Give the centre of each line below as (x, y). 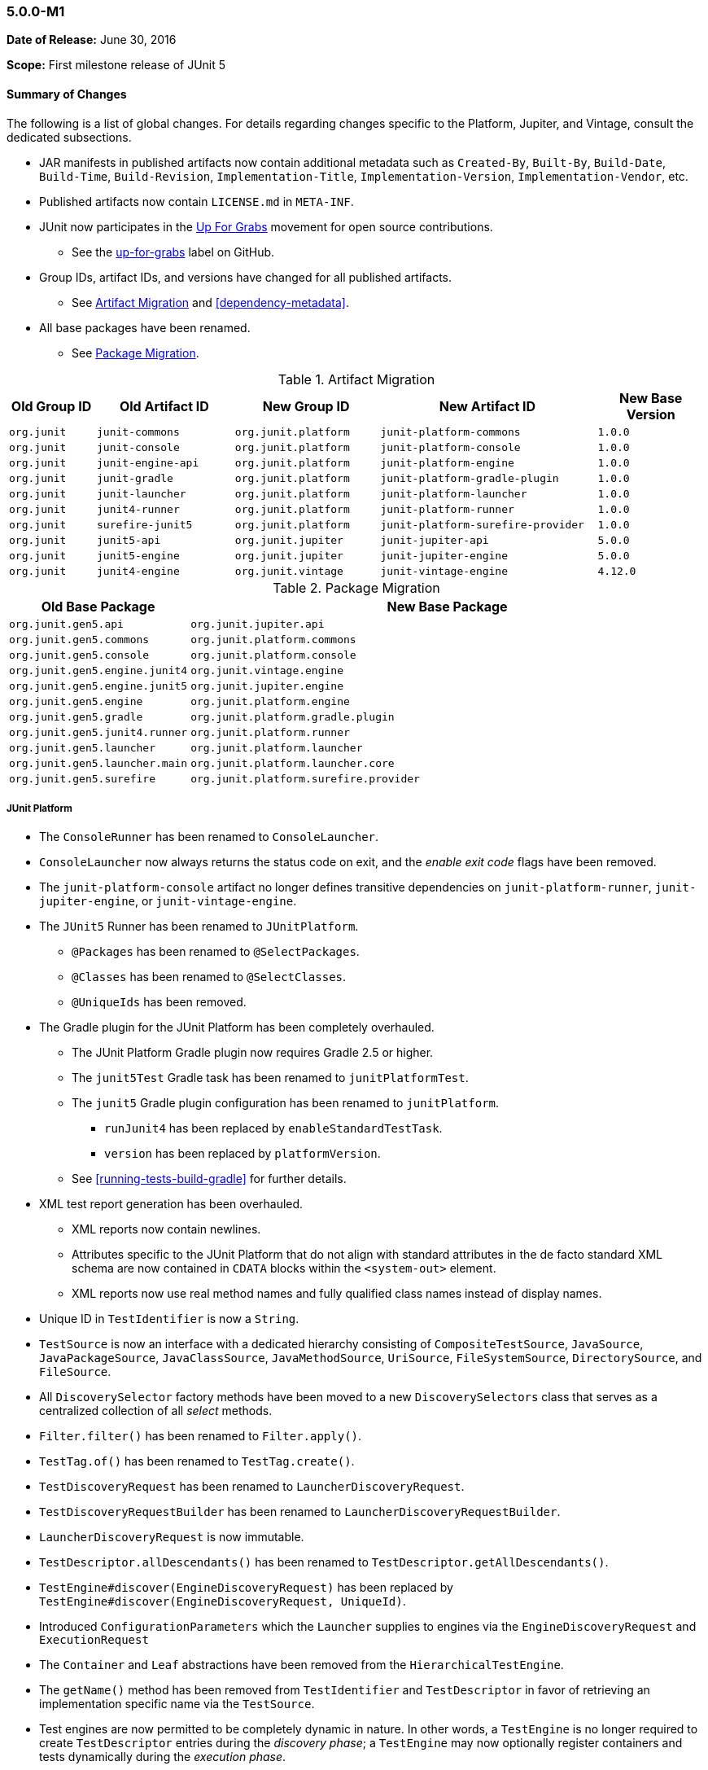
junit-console (138, 447)
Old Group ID (51, 406)
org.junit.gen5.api (66, 624)
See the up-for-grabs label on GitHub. (173, 252)
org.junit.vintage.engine (267, 670)
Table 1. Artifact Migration (356, 379)
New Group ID (306, 406)
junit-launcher (142, 493)
